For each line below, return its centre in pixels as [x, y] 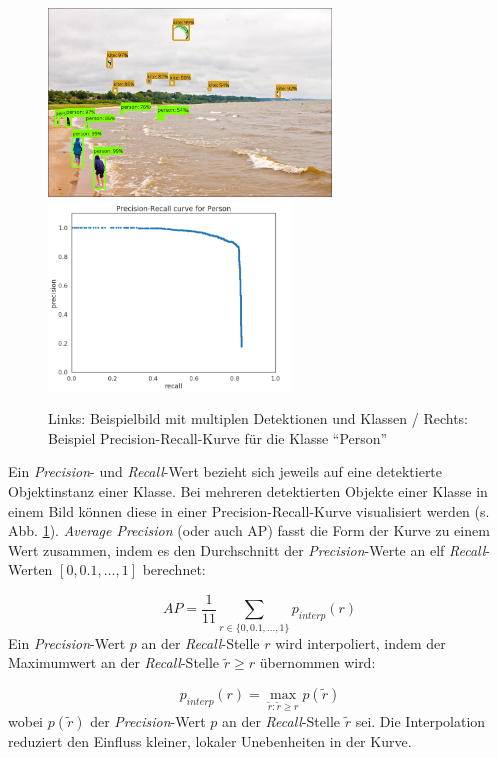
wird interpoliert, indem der [360, 642]
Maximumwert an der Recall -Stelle [114, 662]
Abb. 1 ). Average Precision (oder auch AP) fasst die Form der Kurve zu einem [249, 530]
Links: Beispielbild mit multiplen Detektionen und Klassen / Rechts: [258, 418]
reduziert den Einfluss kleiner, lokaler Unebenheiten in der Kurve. [210, 740]
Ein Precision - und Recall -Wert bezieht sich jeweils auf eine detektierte [225, 471]
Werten [30, 569]
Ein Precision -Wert [67, 642]
